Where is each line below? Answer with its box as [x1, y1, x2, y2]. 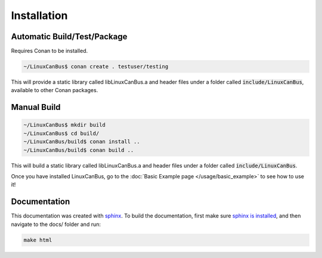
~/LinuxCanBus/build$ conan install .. [23, 139, 140, 145]
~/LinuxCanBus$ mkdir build [23, 122, 106, 128]
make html [23, 237, 52, 243]
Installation [11, 9, 68, 22]
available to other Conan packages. [11, 87, 98, 94]
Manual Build [11, 102, 61, 112]
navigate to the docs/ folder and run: [11, 221, 101, 228]
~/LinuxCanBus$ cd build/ [23, 130, 100, 137]
